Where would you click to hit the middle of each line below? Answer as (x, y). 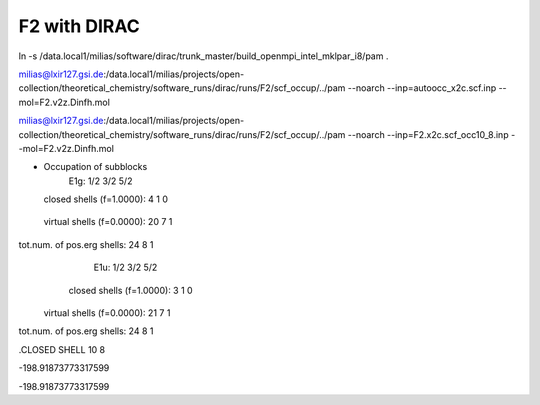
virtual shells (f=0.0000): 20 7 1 (108, 222)
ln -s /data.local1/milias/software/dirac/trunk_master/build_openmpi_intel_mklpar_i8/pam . (203, 56)
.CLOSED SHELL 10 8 (62, 349)
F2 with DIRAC (79, 26)
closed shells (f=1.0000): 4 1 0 (106, 199)
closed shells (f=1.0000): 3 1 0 (131, 290)
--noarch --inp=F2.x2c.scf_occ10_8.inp (428, 134)
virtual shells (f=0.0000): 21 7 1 (107, 313)
